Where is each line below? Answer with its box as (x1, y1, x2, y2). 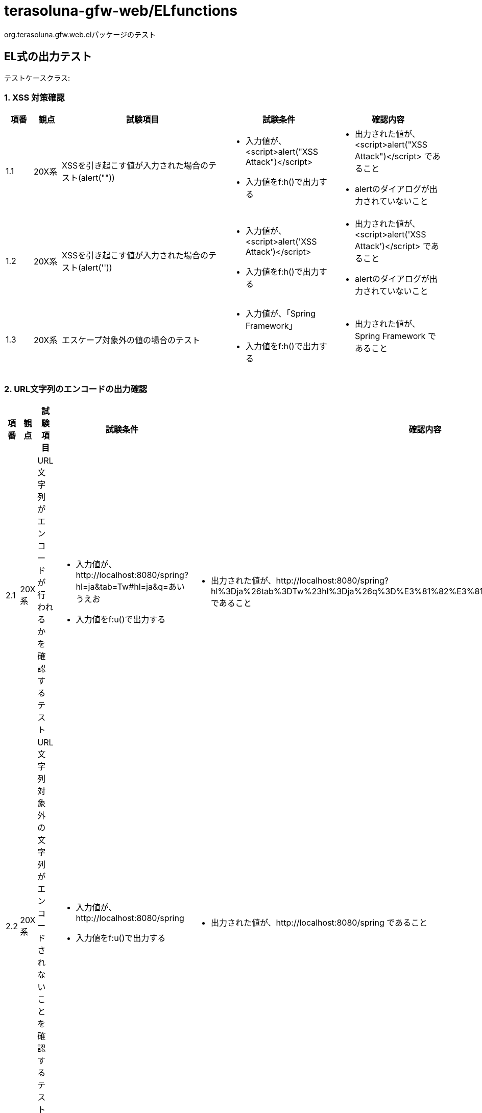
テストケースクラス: (4, 73, 70, 82)
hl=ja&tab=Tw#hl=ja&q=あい (76, 582, 185, 592)
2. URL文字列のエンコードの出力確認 (4, 383, 148, 394)
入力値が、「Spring (246, 308, 316, 319)
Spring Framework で (355, 331, 436, 342)
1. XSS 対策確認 (4, 92, 65, 103)
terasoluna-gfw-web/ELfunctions (4, 2, 237, 19)
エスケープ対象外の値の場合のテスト (62, 335, 201, 346)
